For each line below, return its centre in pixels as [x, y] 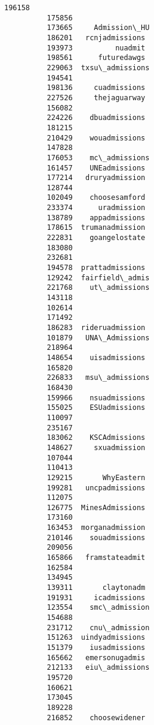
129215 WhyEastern [96, 477]
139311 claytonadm [96, 588]
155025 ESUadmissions [96, 408]
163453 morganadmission [96, 528]
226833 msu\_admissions [98, 378]
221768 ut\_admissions [98, 288]
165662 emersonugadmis [96, 657]
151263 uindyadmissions [96, 638]
